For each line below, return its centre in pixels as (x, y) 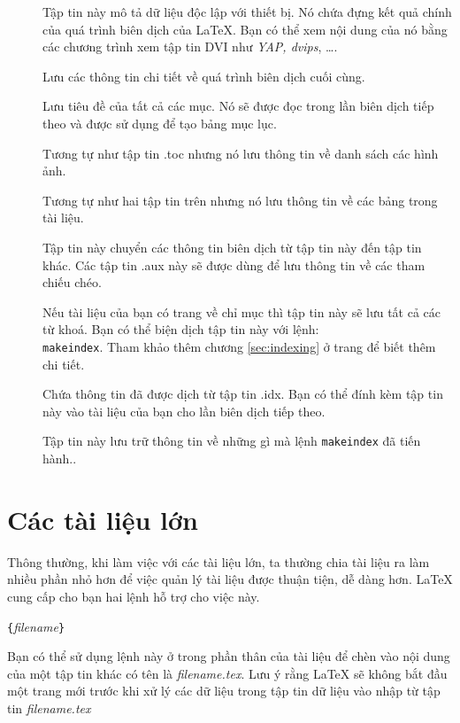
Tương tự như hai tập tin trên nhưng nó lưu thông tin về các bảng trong (240, 200)
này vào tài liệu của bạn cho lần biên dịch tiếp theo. (184, 411)
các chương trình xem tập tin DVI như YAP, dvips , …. (190, 47)
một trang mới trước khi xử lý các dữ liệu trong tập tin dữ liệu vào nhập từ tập (224, 691)
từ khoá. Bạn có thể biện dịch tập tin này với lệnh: (181, 329)
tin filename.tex (49, 707)
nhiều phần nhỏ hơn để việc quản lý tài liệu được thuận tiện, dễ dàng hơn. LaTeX (230, 579)
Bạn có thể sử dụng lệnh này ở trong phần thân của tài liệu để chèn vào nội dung (229, 656)
